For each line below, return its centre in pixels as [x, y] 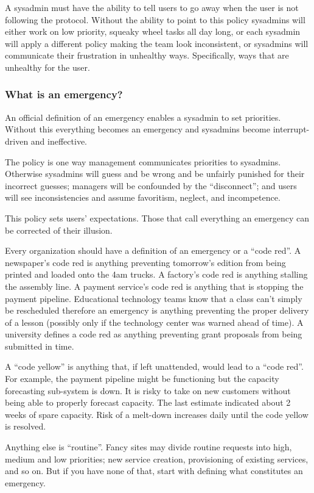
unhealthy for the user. [47, 67]
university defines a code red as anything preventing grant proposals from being [154, 334]
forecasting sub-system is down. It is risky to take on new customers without [148, 390]
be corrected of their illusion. [59, 230]
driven [17, 141]
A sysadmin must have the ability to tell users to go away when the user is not [152, 7]
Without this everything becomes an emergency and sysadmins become [138, 129]
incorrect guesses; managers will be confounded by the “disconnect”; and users [151, 185]
